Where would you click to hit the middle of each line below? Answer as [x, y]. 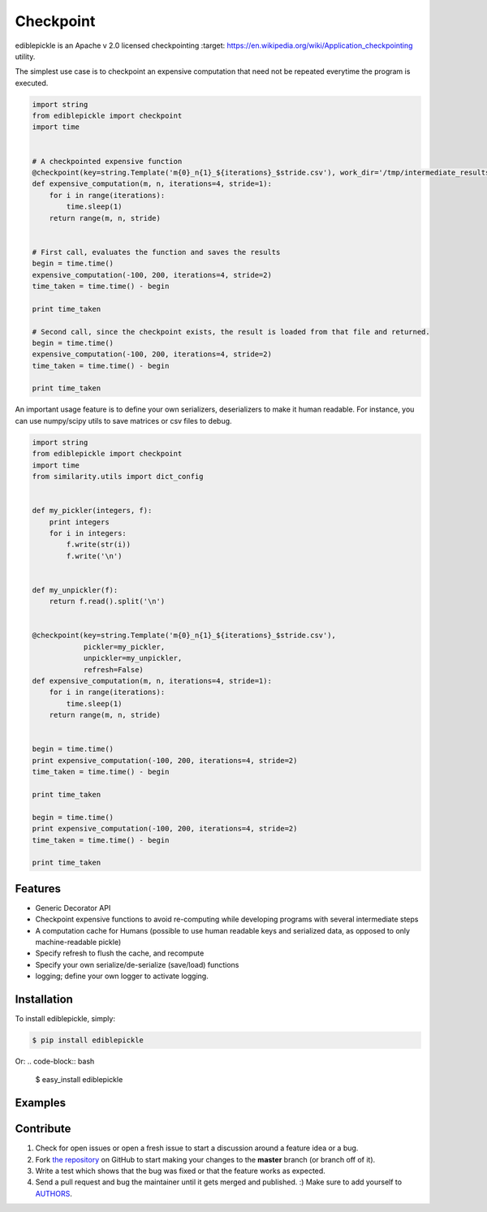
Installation [44, 999]
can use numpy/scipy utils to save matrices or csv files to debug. [123, 421]
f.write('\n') [94, 556]
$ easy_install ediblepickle [79, 1080]
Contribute [43, 1129]
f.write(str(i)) [99, 545]
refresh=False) [113, 669]
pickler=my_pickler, [124, 647]
